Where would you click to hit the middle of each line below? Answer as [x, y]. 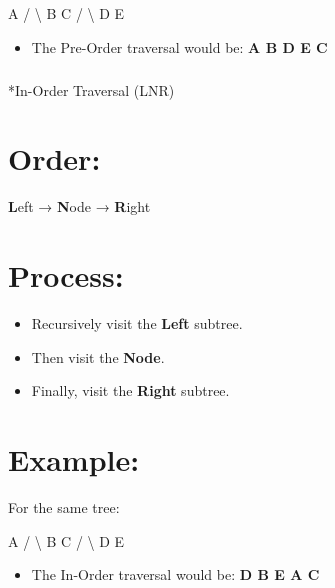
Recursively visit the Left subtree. [137, 323]
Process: [66, 275]
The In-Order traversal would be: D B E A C [175, 574]
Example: [74, 458]
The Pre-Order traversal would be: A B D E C [179, 46]
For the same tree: [64, 506]
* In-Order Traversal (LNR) [91, 89]
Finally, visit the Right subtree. [130, 390]
